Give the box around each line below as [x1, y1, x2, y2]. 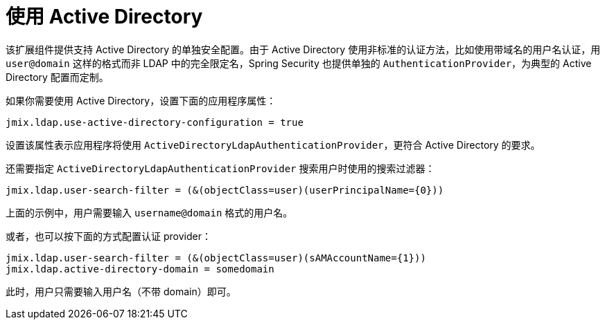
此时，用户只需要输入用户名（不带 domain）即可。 [6, 285, 236, 297]
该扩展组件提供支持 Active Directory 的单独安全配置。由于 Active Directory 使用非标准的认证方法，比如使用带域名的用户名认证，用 [6, 43, 601, 55]
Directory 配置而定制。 [6, 71, 109, 83]
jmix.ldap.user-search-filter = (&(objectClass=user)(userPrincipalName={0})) [6, 184, 444, 196]
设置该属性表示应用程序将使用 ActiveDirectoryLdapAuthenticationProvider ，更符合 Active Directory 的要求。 [6, 138, 541, 151]
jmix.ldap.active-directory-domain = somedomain [6, 263, 274, 275]
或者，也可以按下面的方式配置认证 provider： [6, 230, 211, 242]
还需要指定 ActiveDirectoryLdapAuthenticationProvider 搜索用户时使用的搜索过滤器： [6, 162, 435, 174]
